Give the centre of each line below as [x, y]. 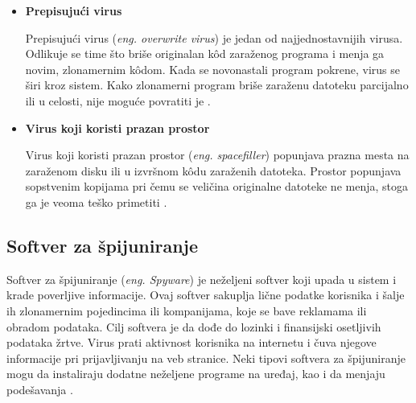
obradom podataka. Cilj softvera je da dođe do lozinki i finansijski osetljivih [194, 326]
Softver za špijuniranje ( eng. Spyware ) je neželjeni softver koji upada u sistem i [202, 279]
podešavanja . [40, 389]
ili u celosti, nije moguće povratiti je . [118, 100]
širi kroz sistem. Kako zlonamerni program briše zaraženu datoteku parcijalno [217, 85]
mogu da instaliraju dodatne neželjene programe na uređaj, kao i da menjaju [196, 374]
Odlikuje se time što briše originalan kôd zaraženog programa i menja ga [205, 53]
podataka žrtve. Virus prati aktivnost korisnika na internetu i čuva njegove [192, 342]
